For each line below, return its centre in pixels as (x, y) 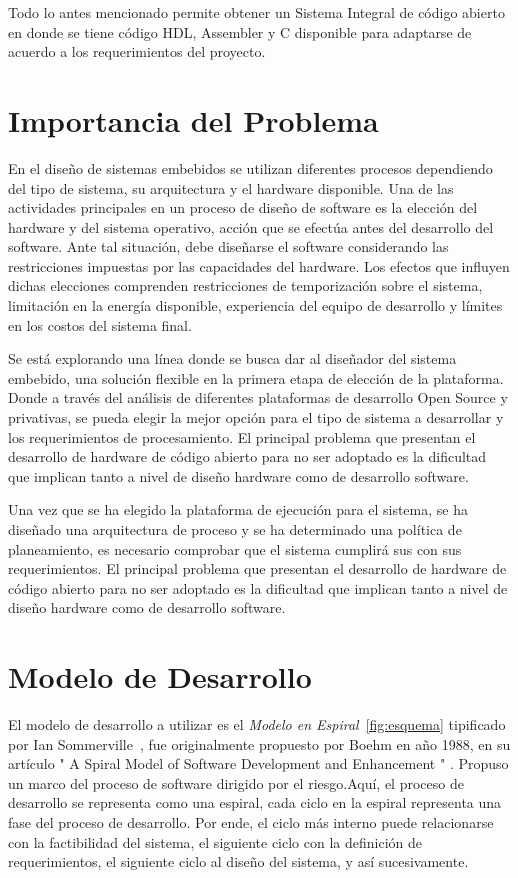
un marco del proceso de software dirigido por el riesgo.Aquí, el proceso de (236, 782)
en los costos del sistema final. (100, 324)
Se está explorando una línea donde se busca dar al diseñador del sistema (232, 358)
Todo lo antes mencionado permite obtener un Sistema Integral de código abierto (256, 12)
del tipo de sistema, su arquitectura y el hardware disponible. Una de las (231, 187)
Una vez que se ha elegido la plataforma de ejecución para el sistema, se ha (238, 509)
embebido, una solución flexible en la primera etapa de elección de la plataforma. (256, 377)
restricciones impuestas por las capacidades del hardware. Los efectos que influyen (259, 265)
